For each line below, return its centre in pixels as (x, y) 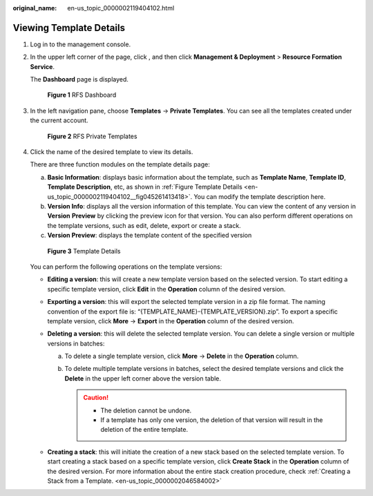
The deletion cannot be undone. (146, 410)
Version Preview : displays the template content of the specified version (150, 236)
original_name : (35, 8)
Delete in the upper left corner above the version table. (143, 378)
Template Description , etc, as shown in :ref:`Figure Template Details (145, 187)
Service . (42, 66)
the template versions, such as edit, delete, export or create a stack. (144, 225)
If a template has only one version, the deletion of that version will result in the (212, 420)
